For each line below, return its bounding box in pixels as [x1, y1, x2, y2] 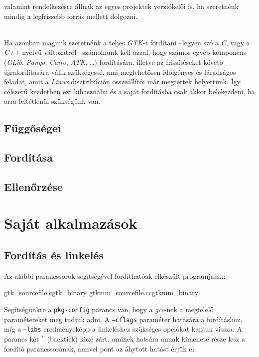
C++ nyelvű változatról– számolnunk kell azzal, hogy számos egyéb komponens [4, 47, 247, 57]
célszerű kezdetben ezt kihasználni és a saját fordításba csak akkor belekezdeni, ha [4, 86, 255, 96]
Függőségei [4, 120, 61, 136]
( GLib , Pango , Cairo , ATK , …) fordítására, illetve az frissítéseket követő [4, 56, 223, 67]
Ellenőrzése [4, 178, 63, 194]
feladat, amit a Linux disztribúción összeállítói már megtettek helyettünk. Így [4, 76, 241, 87]
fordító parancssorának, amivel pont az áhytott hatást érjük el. [4, 343, 196, 354]
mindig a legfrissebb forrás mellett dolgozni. [4, 10, 137, 21]
